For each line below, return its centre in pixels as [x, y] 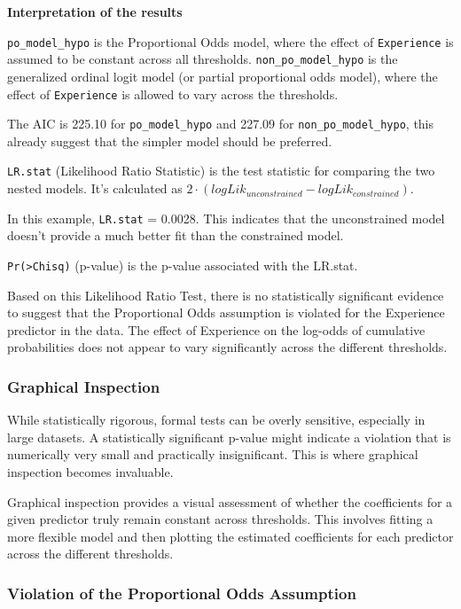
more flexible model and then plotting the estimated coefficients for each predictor [230, 536]
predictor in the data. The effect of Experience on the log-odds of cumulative [216, 329]
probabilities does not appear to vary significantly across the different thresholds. [227, 347]
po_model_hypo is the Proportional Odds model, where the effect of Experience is [230, 41]
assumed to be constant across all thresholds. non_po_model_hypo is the [203, 59]
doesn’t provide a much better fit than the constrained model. [176, 235]
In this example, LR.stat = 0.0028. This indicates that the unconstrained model [226, 218]
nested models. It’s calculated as [95, 188]
